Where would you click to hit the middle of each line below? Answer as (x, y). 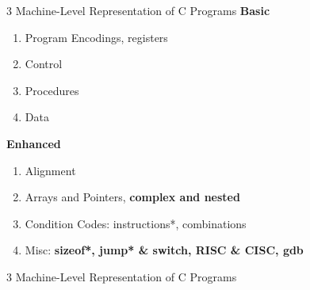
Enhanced (34, 143)
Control (44, 64)
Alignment (50, 170)
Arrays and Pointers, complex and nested (132, 197)
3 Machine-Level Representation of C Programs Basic (138, 10)
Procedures (52, 90)
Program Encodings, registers (96, 37)
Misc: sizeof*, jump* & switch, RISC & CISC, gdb (164, 250)
